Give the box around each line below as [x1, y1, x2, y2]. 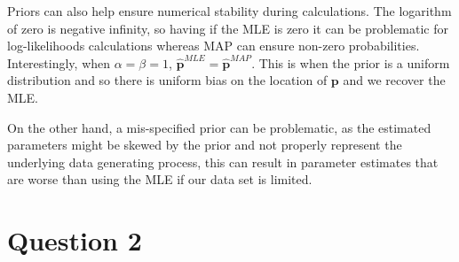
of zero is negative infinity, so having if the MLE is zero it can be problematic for [7, 19, 448, 37]
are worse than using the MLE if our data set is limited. [7, 170, 313, 189]
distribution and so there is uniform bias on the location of [7, 71, 328, 89]
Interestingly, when [7, 53, 111, 72]
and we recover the [343, 71, 446, 89]
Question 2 [7, 222, 142, 258]
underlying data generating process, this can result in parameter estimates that [7, 152, 439, 171]
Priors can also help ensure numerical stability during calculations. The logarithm [7, 2, 452, 19]
